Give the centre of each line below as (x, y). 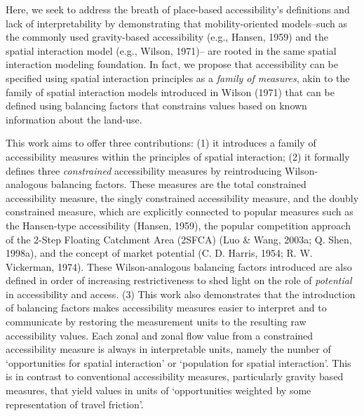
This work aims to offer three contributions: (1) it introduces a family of (161, 143)
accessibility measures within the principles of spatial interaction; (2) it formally (178, 156)
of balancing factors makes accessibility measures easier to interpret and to (166, 308)
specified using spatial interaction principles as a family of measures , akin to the (178, 78)
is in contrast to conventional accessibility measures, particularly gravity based (175, 376)
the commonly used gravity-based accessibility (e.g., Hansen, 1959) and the (167, 37)
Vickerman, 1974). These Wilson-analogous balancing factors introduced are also (179, 266)
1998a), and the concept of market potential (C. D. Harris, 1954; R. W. (159, 253)
